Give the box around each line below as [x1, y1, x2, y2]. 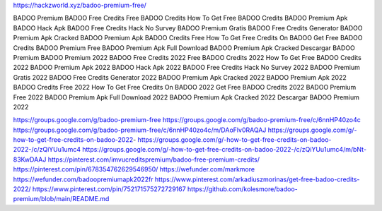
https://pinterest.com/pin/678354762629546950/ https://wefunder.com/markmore [13, 165, 255, 174]
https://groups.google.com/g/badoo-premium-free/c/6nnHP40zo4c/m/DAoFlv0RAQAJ [13, 126, 267, 134]
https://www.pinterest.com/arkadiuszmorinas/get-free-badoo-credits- [154, 175, 360, 183]
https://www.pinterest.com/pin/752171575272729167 [32, 185, 187, 193]
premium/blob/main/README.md [13, 195, 110, 203]
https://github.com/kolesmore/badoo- [187, 185, 299, 193]
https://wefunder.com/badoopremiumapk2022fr [13, 175, 154, 183]
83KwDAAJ [13, 155, 47, 164]
